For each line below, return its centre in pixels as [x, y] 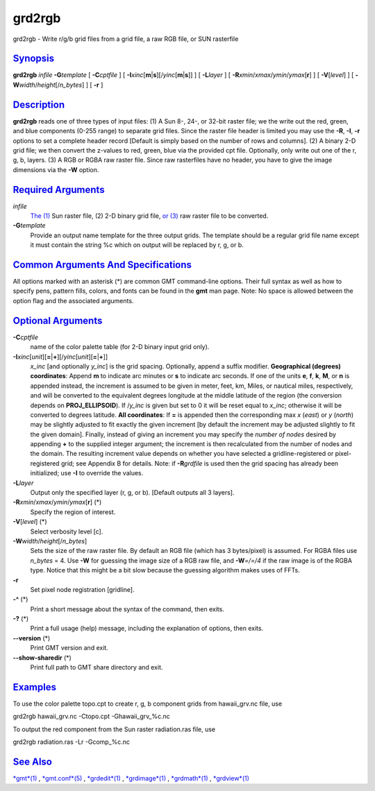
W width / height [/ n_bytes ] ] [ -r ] [58, 85]
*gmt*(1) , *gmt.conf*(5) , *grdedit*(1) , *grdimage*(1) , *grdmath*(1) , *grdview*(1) [131, 779]
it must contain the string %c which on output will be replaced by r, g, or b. [137, 245]
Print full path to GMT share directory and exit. [97, 667]
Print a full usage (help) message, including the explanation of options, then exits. [147, 629]
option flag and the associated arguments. [73, 300]
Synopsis [34, 59]
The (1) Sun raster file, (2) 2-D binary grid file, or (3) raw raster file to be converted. [149, 216]
